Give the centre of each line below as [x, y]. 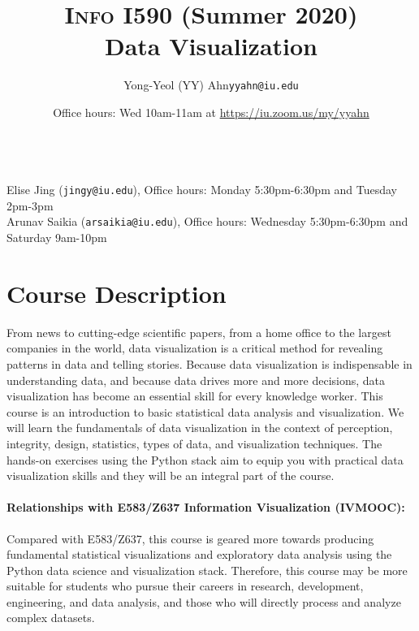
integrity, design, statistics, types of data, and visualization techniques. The [194, 443]
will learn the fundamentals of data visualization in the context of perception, [200, 428]
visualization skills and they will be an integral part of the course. [171, 475]
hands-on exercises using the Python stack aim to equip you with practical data [205, 459]
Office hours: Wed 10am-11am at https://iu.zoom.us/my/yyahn [211, 112]
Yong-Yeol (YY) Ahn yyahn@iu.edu [211, 85]
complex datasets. [51, 618]
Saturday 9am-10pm [57, 238]
